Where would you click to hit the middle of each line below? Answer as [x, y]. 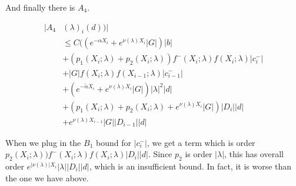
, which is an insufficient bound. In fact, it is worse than [190, 166]
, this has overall [254, 154]
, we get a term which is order [201, 142]
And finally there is [40, 7]
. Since [160, 154]
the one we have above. [47, 177]
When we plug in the [43, 142]
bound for [113, 142]
